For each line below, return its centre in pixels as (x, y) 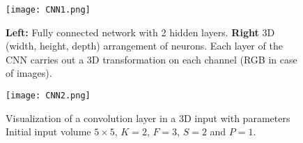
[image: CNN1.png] (48, 10)
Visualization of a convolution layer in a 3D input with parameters (148, 118)
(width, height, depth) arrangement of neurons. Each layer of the (144, 46)
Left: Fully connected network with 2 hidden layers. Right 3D (140, 32)
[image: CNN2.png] (48, 96)
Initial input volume (48, 131)
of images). (29, 73)
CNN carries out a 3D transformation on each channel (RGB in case (151, 59)
